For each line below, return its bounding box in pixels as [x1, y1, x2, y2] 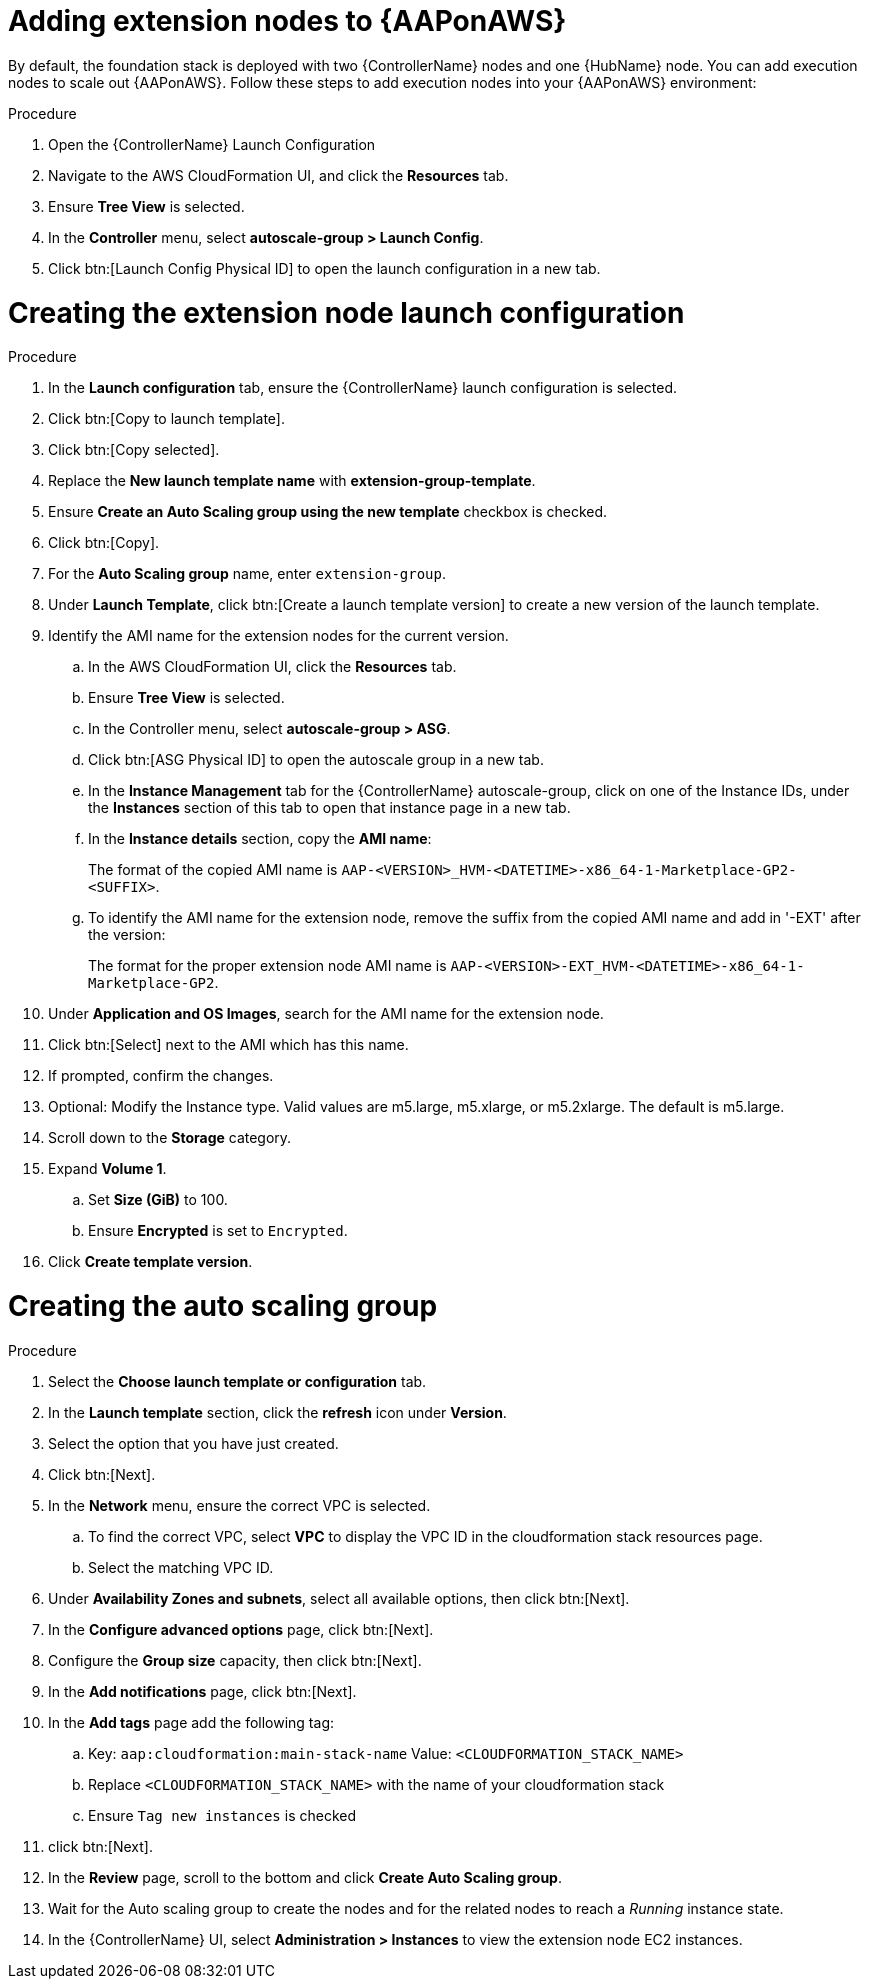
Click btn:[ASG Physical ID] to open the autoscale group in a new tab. [88, 751, 544, 769]
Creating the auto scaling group [8, 1289, 438, 1323]
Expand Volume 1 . [48, 1160, 167, 1178]
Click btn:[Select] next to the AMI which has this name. [48, 1036, 409, 1054]
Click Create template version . [48, 1253, 253, 1271]
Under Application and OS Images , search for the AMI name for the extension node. [48, 1005, 604, 1023]
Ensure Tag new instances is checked [88, 1806, 356, 1824]
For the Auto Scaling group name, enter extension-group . [48, 565, 447, 583]
